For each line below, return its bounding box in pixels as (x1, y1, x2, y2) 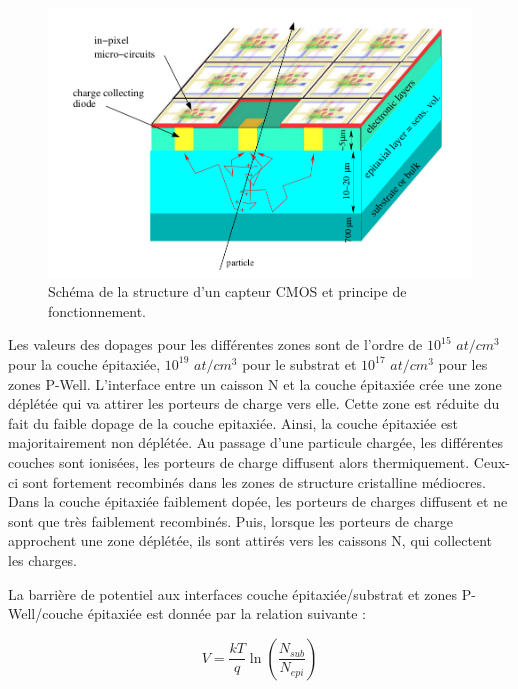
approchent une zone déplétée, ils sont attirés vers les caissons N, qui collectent (8, 530, 493, 551)
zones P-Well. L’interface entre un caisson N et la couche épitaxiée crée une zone (8, 373, 502, 394)
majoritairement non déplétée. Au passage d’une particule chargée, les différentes (8, 432, 504, 453)
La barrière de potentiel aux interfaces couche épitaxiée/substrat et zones (8, 583, 458, 604)
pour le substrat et (242, 353, 357, 374)
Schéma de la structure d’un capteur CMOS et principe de (48, 281, 407, 302)
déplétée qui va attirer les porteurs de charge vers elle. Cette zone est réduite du (8, 393, 500, 414)
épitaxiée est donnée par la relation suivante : (87, 603, 366, 624)
